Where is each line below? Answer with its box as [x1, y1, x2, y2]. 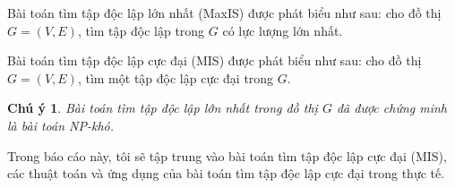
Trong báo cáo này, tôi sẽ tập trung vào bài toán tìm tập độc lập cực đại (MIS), [7, 146, 447, 165]
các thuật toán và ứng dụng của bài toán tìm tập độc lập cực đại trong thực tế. [7, 164, 445, 183]
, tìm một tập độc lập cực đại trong [77, 68, 274, 87]
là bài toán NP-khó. [7, 115, 115, 134]
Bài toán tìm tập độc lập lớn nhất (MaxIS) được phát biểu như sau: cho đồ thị [7, 4, 442, 21]
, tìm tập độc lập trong [77, 21, 205, 39]
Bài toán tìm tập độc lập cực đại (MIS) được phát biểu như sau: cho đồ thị [7, 51, 422, 70]
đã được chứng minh [336, 98, 448, 117]
